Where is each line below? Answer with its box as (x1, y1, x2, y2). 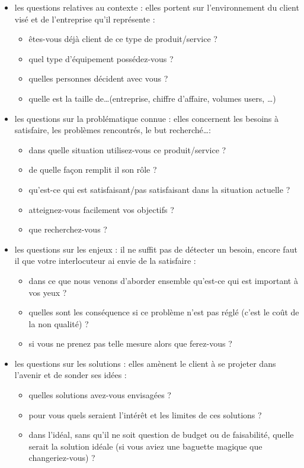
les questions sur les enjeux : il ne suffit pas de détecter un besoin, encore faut (14, 243, 297, 255)
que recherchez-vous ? (28, 223, 107, 235)
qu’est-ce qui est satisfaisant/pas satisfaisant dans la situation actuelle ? (28, 183, 290, 195)
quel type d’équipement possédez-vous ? (28, 52, 174, 64)
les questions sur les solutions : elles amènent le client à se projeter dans (14, 357, 276, 369)
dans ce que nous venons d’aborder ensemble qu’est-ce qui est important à (28, 274, 298, 286)
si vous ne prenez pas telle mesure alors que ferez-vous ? (28, 337, 232, 350)
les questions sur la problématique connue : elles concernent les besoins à (14, 112, 279, 124)
